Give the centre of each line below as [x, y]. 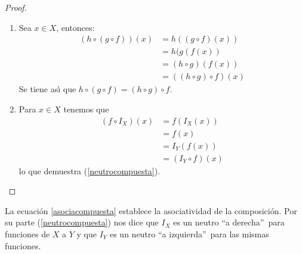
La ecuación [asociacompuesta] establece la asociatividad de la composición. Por [151, 210]
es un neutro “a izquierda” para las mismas [189, 234]
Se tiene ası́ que [47, 89]
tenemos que [86, 109]
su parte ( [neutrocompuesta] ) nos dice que [82, 222]
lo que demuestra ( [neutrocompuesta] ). [90, 170]
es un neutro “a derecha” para [229, 222]
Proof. [16, 7]
